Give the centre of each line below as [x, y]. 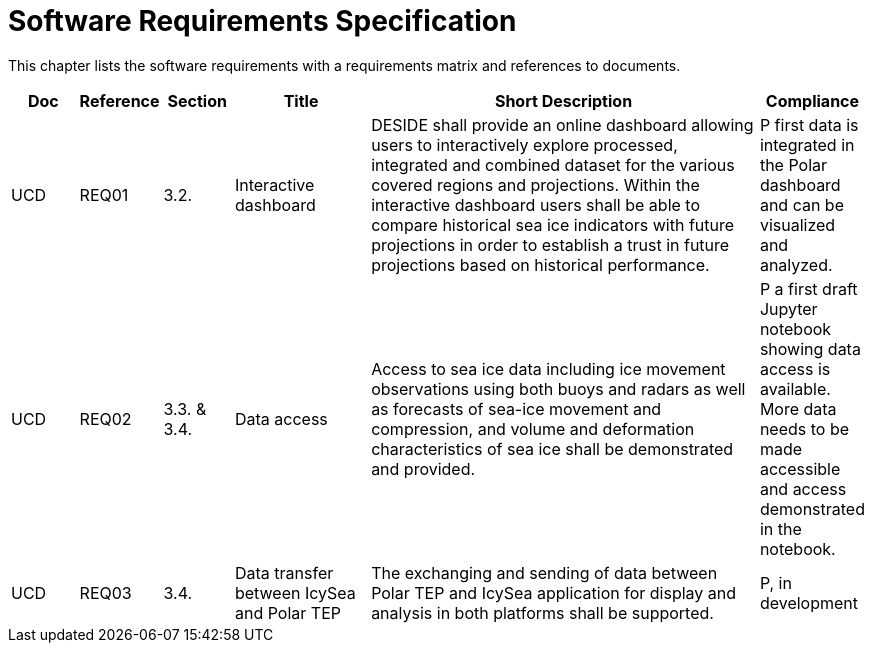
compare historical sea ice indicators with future [553, 224]
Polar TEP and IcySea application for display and [554, 592]
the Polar [793, 164]
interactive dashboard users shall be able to [536, 204]
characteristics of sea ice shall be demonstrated [552, 448]
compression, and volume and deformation [533, 428]
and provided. [423, 468]
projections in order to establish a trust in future [550, 244]
